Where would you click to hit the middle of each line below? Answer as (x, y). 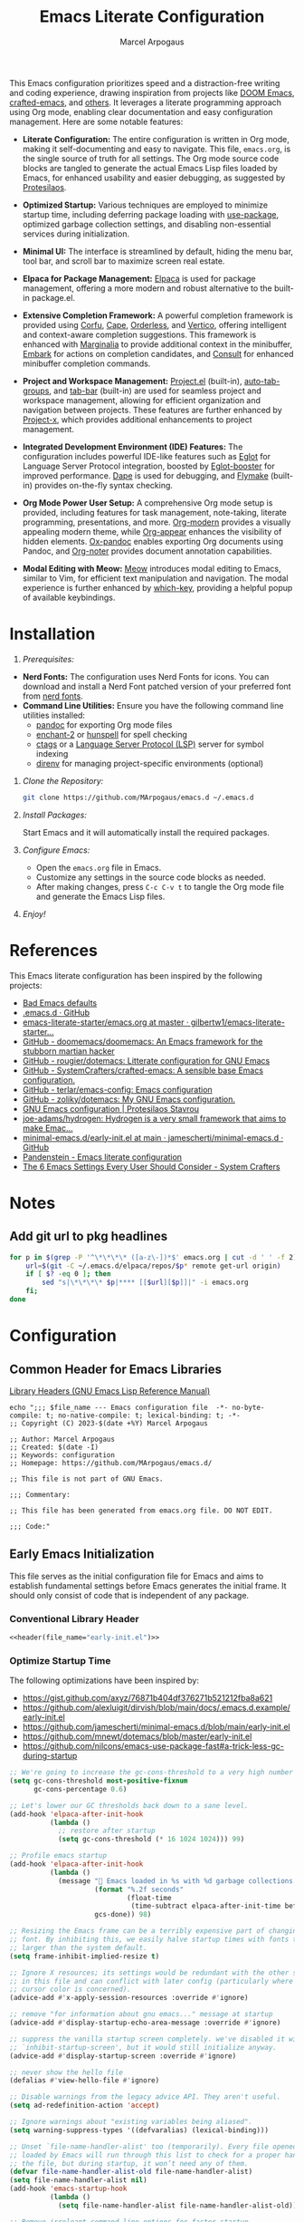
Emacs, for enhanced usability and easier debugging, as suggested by (154, 178)
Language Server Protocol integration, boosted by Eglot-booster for (148, 466)
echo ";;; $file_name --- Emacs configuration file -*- (119, 1407)
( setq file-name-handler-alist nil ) (78, 2180)
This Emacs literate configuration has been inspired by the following (136, 975)
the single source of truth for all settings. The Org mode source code (151, 158)
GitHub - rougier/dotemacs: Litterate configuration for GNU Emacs (146, 1060)
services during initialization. (76, 234)
